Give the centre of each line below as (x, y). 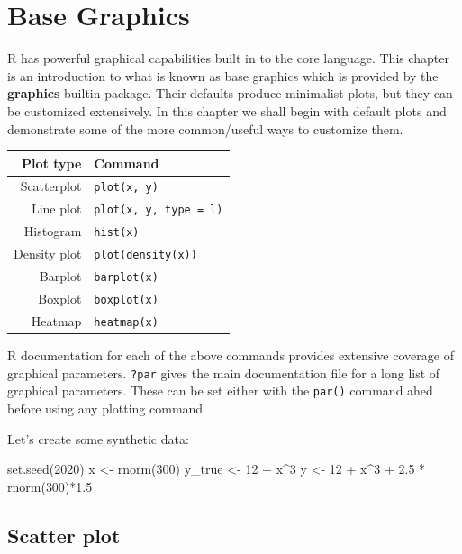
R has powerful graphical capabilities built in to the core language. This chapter (228, 58)
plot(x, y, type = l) (159, 210)
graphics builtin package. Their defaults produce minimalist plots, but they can (230, 93)
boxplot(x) (126, 300)
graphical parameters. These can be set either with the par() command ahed (220, 391)
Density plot (48, 254)
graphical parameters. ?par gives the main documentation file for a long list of (224, 372)
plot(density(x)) (145, 255)
